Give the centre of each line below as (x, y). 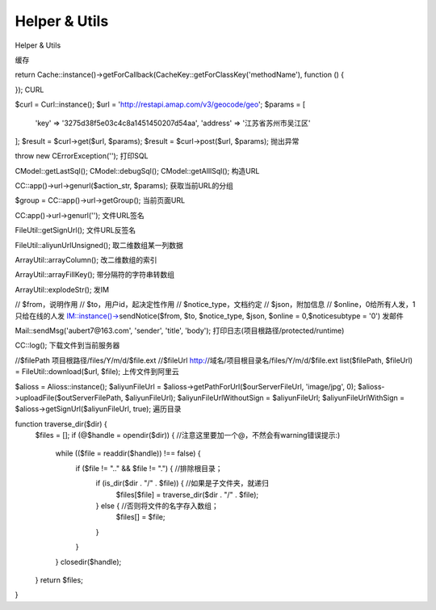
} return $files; (59, 580)
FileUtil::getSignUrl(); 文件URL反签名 (75, 230)
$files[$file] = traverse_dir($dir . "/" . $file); (187, 494)
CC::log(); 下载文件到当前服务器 (67, 345)
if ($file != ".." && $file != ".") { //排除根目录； (149, 468)
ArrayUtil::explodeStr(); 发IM (62, 289)
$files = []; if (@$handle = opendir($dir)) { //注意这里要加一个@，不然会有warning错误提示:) (188, 435)
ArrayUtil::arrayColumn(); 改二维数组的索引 (86, 260)
